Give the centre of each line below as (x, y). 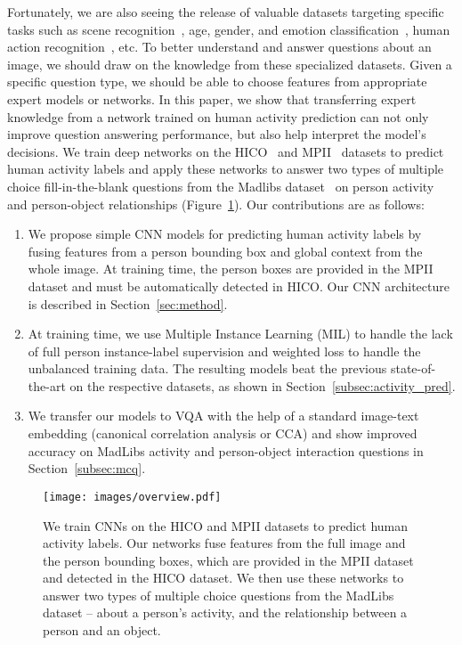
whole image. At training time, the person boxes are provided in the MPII (231, 269)
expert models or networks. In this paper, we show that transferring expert (212, 98)
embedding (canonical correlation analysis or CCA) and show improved (223, 433)
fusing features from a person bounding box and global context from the (225, 251)
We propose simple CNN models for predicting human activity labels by (225, 234)
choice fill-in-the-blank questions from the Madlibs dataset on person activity (221, 186)
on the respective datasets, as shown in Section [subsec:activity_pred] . (263, 385)
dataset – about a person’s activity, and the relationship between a (225, 612)
